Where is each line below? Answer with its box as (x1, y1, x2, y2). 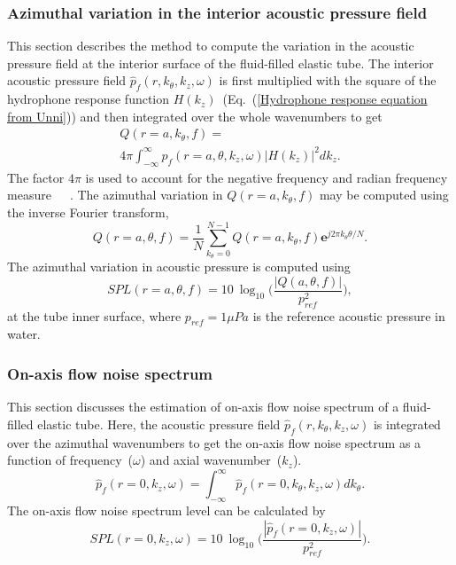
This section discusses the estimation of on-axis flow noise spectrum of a (7, 397, 399, 416)
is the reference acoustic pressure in (252, 306, 445, 325)
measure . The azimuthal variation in (7, 185, 223, 204)
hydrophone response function (7, 90, 170, 108)
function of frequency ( (7, 451, 134, 469)
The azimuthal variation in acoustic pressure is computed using (7, 257, 351, 276)
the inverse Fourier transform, (7, 202, 169, 221)
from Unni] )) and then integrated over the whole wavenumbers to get (7, 106, 383, 125)
